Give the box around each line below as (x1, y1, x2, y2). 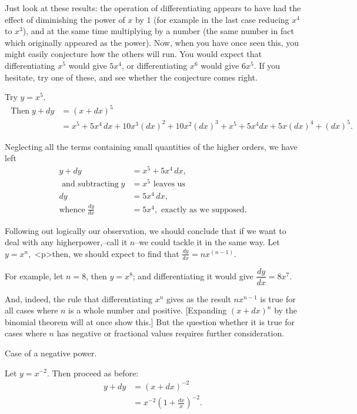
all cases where (5, 304, 58, 316)
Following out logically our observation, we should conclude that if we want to (5, 224, 286, 236)
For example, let (5, 269, 64, 282)
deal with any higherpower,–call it (5, 236, 128, 248)
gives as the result (166, 292, 231, 305)
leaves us (153, 180, 185, 189)
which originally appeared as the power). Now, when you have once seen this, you (5, 36, 299, 48)
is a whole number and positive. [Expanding (68, 304, 227, 316)
